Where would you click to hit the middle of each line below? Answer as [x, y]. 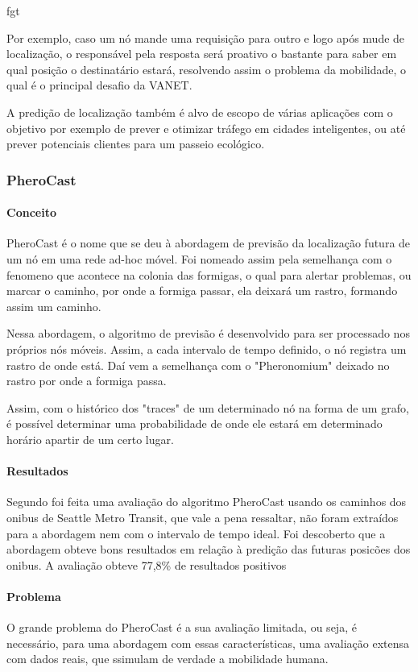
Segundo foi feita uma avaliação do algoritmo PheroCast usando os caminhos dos [207, 502]
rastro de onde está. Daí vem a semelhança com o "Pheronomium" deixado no [198, 365]
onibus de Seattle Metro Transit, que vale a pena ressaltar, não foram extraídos [203, 517]
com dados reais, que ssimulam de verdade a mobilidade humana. [168, 659]
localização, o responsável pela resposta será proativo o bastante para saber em [202, 54]
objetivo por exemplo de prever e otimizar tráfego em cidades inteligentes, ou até [206, 128]
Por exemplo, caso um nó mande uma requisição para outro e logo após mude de [206, 37]
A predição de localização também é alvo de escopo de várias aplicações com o [200, 112]
